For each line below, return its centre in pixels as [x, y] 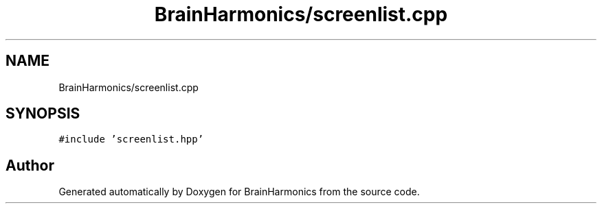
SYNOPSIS [43, 114]
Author [30, 165]
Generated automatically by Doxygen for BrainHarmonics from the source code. [239, 192]
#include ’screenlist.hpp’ [131, 139]
